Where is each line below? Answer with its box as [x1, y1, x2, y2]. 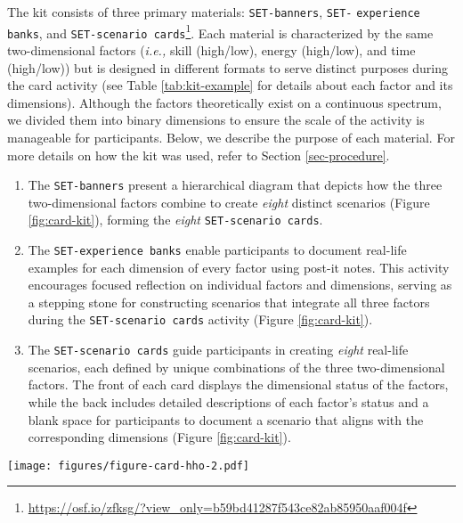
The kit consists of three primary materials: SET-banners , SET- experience [7, 3, 420, 20]
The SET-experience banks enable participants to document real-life [28, 241, 407, 259]
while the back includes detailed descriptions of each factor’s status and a [28, 392, 429, 411]
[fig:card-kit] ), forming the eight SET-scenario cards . [28, 210, 323, 229]
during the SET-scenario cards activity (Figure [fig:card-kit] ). [28, 310, 373, 329]
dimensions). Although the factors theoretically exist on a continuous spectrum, [7, 93, 442, 111]
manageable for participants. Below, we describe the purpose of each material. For [7, 127, 455, 146]
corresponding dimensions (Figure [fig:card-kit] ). [28, 428, 291, 446]
